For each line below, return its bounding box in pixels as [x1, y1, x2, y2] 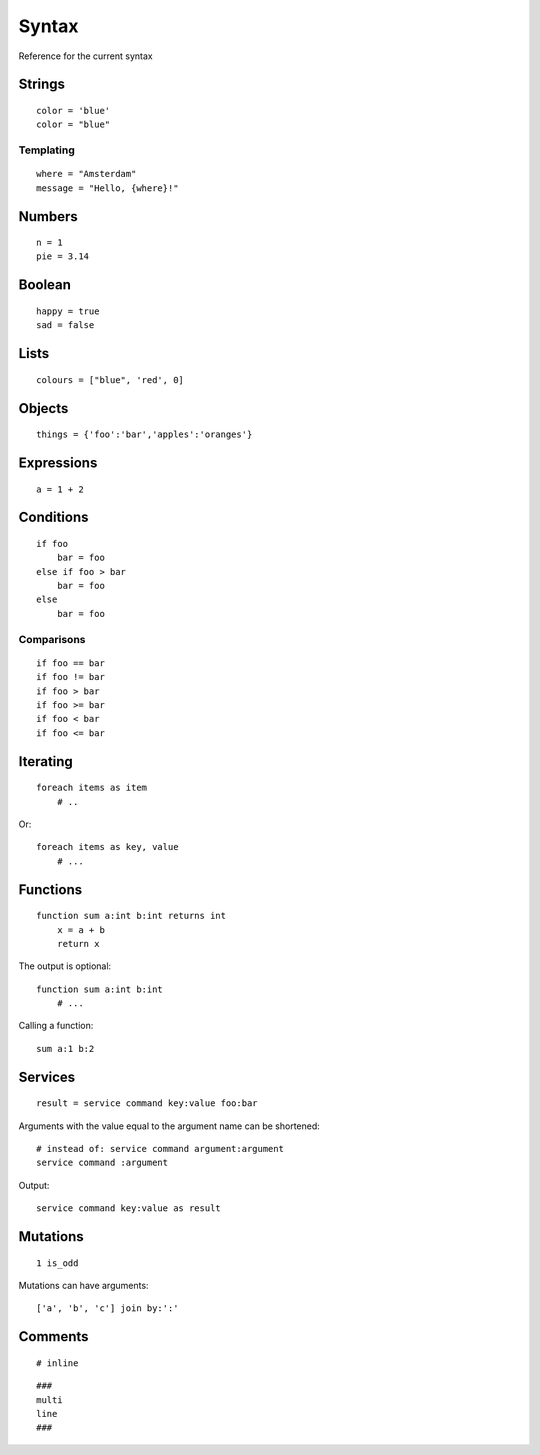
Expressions [18, 454, 98, 471]
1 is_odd [36, 1257, 79, 1269]
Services [18, 1068, 76, 1085]
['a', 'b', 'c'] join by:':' [36, 1303, 179, 1314]
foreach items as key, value [36, 841, 179, 853]
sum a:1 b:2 [36, 1043, 95, 1054]
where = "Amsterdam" [36, 168, 137, 180]
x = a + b [56, 924, 105, 935]
